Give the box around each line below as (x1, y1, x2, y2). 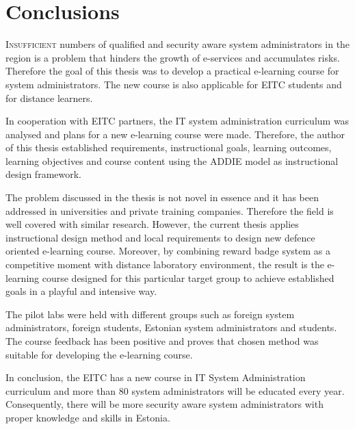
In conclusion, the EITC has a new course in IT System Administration (5, 370, 306, 385)
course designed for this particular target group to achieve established (42, 270, 334, 285)
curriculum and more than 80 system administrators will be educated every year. (5, 383, 345, 398)
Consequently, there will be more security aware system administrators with (5, 397, 324, 411)
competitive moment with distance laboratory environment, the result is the (5, 257, 324, 272)
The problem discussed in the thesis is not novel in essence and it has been (5, 190, 319, 205)
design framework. (5, 167, 81, 181)
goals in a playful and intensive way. (5, 284, 157, 298)
